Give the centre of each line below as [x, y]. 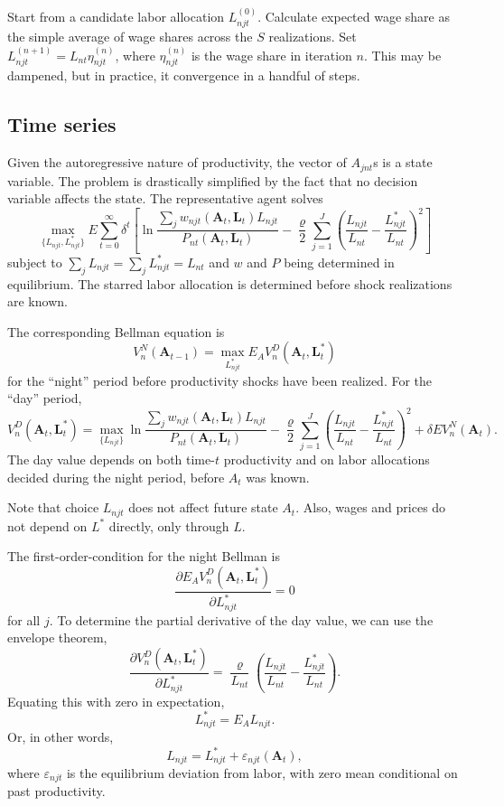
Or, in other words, [61, 737]
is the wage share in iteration [271, 55]
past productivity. [56, 791]
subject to [35, 262]
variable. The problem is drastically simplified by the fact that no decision [213, 180]
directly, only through [169, 525]
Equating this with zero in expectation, [116, 701]
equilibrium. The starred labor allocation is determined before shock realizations [230, 283]
